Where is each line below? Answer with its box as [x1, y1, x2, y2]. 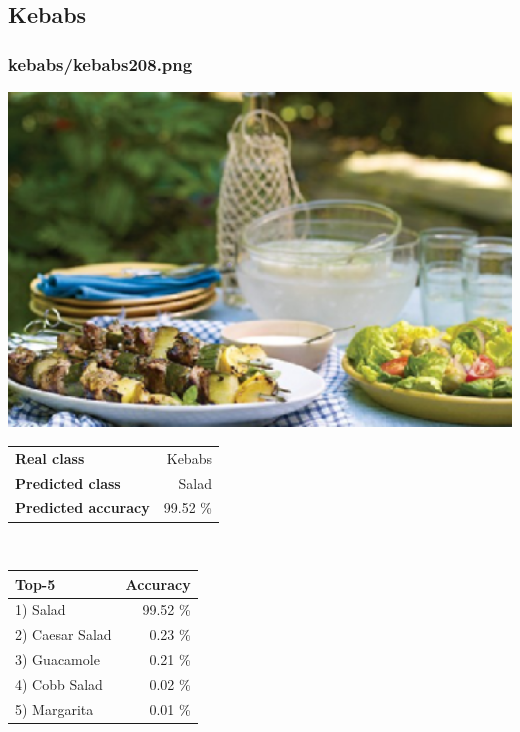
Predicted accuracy [15, 497, 150, 518]
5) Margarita [15, 698, 94, 719]
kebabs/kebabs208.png [8, 51, 193, 76]
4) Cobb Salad [15, 673, 103, 694]
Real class [15, 447, 85, 468]
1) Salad [15, 599, 66, 620]
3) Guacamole [15, 649, 100, 670]
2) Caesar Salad [15, 624, 112, 645]
